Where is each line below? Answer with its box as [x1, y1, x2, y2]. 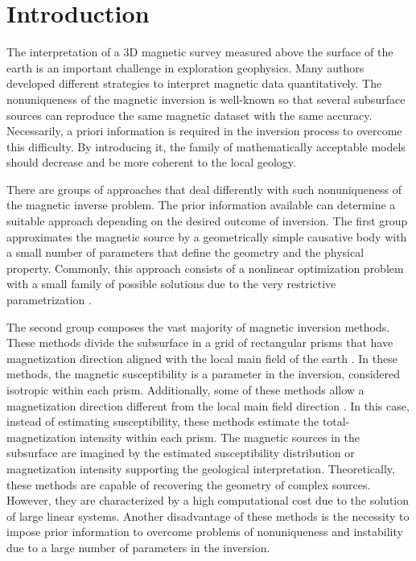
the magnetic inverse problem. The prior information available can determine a [6, 196, 396, 213]
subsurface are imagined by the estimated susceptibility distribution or [6, 444, 355, 461]
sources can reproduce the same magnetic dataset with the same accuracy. [6, 106, 373, 123]
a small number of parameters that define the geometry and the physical [6, 244, 365, 261]
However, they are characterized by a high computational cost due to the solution [6, 492, 410, 509]
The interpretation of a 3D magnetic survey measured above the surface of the [6, 43, 393, 60]
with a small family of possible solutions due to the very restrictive [6, 275, 336, 292]
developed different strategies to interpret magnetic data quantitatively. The [6, 75, 382, 92]
